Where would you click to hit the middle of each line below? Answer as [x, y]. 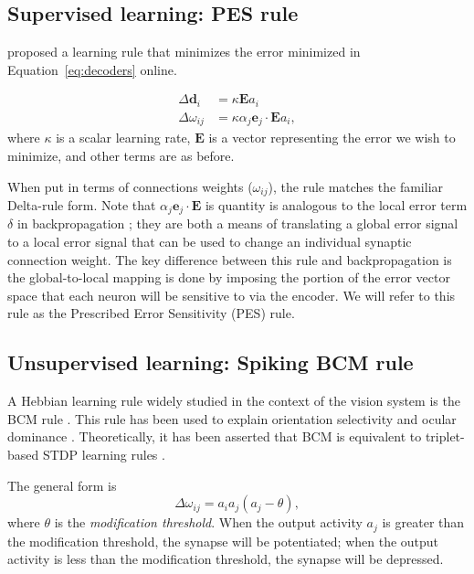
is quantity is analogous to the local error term [336, 205]
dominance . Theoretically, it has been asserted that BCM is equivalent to [215, 436]
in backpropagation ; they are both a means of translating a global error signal [237, 223]
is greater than [423, 522]
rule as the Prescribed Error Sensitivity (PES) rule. [151, 313]
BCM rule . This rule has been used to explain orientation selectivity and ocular [232, 418]
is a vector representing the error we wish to [332, 138]
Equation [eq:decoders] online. [92, 69]
